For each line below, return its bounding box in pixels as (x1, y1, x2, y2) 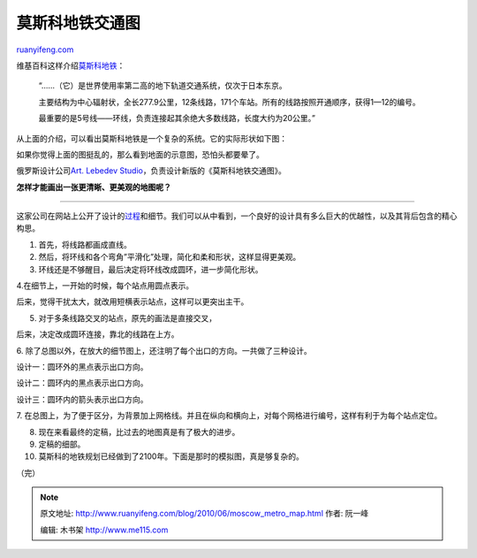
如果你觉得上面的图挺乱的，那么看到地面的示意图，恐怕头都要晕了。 (16, 149, 264, 159)
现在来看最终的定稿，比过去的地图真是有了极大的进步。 (38, 426, 240, 437)
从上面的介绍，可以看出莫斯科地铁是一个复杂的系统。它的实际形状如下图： (16, 133, 287, 143)
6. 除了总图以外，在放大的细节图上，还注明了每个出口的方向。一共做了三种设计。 (16, 345, 313, 355)
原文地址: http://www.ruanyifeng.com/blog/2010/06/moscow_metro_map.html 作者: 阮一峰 (40, 508, 369, 519)
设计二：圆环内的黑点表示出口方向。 (16, 378, 148, 388)
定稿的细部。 (38, 439, 86, 449)
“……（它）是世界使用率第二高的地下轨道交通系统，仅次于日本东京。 (38, 80, 287, 91)
